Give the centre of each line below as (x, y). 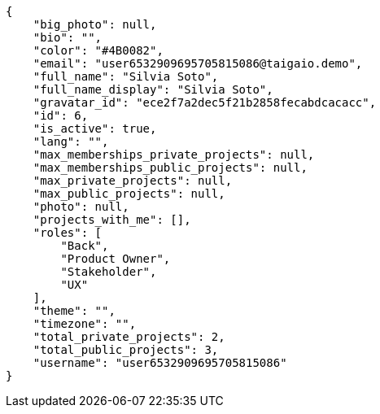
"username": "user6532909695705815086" (160, 363)
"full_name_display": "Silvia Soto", (153, 89)
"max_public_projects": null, (129, 194)
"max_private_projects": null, (133, 181)
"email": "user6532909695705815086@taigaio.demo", (198, 63)
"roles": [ (68, 233)
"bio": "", (68, 37)
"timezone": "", (85, 324)
